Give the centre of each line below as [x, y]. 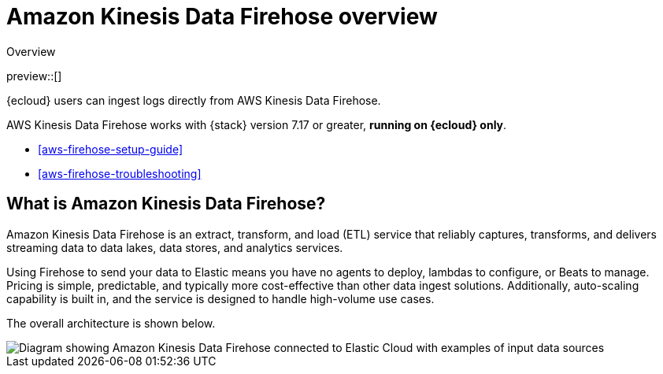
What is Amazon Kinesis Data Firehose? [166, 204]
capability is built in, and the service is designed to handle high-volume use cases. [220, 298]
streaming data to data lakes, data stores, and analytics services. [175, 247]
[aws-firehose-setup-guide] [111, 149]
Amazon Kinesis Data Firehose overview [222, 17]
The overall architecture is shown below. [111, 323]
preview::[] [34, 76]
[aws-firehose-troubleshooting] [120, 173]
